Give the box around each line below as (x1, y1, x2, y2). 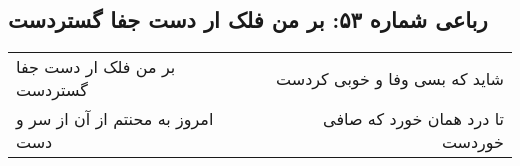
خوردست (441, 130, 504, 154)
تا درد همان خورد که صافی (323, 107, 504, 131)
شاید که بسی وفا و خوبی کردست (276, 66, 504, 90)
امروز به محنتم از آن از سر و (16, 107, 214, 131)
